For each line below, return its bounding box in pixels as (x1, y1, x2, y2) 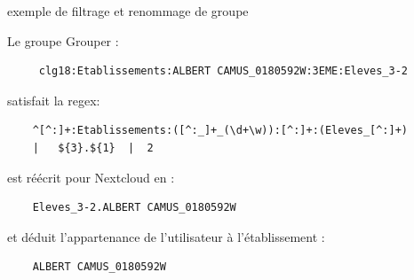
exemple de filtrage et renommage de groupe (7, 2, 249, 19)
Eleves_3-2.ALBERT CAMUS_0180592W (32, 201, 236, 214)
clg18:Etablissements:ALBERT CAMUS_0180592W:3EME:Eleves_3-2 (38, 65, 409, 78)
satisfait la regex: (7, 90, 100, 109)
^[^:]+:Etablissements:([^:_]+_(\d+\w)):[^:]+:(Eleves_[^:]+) (32, 124, 409, 137)
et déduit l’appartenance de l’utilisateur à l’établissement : (7, 227, 325, 245)
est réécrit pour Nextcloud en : (7, 167, 175, 186)
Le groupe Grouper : (7, 31, 119, 50)
